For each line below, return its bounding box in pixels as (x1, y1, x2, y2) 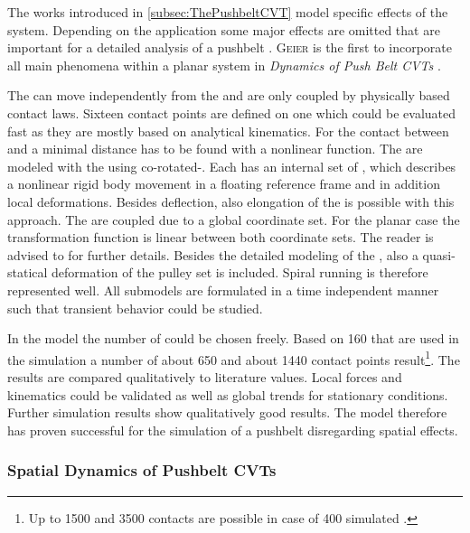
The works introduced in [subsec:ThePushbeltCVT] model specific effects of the (7, 3, 448, 21)
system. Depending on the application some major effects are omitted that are (7, 20, 440, 39)
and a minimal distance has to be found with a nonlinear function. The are (7, 139, 423, 158)
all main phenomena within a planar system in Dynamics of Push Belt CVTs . (7, 55, 441, 74)
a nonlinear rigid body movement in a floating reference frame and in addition (7, 174, 440, 193)
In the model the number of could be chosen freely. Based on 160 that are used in (7, 329, 459, 348)
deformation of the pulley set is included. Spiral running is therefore (52, 263, 428, 282)
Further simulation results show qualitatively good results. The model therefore (7, 403, 447, 422)
